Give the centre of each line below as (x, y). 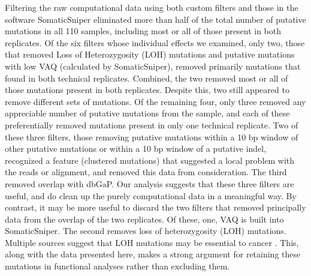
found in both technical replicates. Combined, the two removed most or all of (147, 78)
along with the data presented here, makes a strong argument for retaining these (153, 254)
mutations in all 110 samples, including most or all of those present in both (143, 31)
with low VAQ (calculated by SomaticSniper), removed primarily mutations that (153, 66)
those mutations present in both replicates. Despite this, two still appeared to (147, 90)
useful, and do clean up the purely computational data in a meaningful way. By (151, 195)
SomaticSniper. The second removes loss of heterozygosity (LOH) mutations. (146, 231)
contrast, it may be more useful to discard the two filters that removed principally (155, 207)
